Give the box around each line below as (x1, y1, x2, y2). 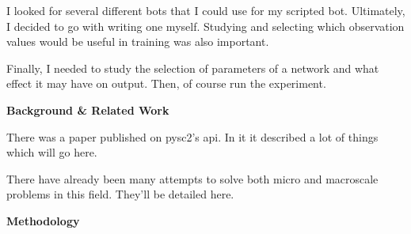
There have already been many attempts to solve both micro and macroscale (6, 170, 379, 187)
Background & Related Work (6, 101, 169, 118)
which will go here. (6, 144, 97, 160)
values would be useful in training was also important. (6, 33, 269, 50)
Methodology (6, 212, 80, 228)
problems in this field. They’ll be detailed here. (6, 186, 234, 202)
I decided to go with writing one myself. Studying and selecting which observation (6, 17, 405, 34)
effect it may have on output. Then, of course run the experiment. (6, 75, 326, 92)
